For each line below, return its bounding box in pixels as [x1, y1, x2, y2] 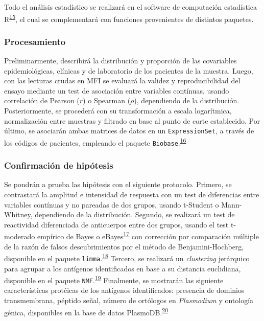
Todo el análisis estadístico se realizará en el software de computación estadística [4, 2, 257, 12]
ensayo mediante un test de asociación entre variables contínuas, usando [4, 85, 229, 96]
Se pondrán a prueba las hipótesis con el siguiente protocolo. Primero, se [4, 179, 232, 190]
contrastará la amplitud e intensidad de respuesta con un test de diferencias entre [4, 189, 259, 199]
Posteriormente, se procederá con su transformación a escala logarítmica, [4, 105, 232, 116]
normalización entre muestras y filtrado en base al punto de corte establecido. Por [4, 115, 260, 126]
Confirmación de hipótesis [4, 159, 113, 172]
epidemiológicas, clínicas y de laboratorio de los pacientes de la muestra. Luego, [4, 65, 253, 76]
